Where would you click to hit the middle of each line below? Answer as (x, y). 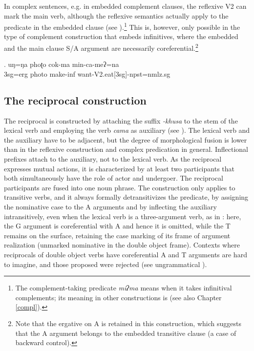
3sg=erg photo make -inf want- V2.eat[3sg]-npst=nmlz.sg (87, 73)
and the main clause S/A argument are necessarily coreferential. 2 (101, 47)
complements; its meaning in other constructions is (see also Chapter (118, 297)
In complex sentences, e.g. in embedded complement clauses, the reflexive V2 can (125, 6)
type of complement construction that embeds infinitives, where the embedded (121, 36)
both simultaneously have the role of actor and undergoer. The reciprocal (114, 178)
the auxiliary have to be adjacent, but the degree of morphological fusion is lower (126, 139)
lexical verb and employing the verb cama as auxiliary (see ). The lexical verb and (127, 130)
